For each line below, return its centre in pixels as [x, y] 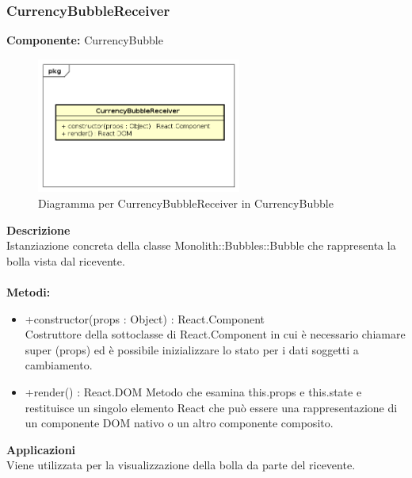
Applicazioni [41, 449]
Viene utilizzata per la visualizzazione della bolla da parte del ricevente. [181, 465]
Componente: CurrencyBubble [85, 40]
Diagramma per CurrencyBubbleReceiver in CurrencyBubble [186, 203]
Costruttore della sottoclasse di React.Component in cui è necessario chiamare [215, 334]
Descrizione [38, 229]
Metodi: [29, 292]
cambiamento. [59, 365]
